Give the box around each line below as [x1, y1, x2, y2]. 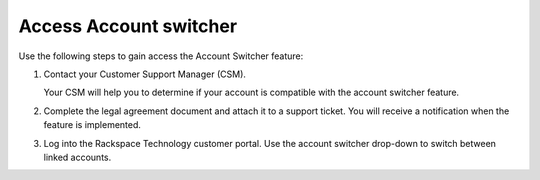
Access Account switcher [18, 15, 238, 37]
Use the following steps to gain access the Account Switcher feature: [18, 50, 304, 62]
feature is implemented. [43, 119, 142, 131]
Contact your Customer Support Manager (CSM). [43, 68, 247, 80]
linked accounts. [43, 151, 112, 163]
